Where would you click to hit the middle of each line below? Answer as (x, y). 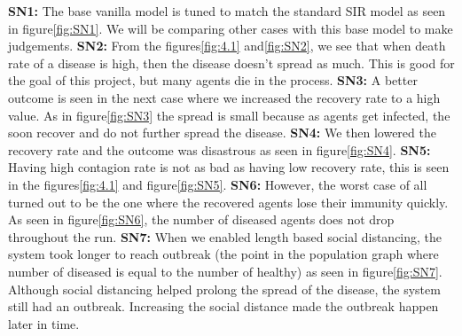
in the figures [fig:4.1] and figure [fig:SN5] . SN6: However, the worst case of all (218, 184)
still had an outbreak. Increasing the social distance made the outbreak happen (223, 306)
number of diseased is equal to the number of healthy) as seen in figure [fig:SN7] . (225, 271)
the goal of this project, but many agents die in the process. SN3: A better (213, 80)
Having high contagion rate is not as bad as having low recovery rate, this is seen (229, 167)
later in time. (44, 323)
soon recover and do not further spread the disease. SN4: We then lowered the (222, 133)
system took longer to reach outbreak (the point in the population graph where (223, 254)
